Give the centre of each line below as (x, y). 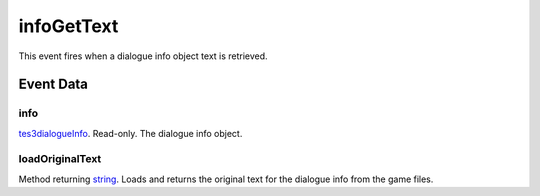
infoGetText (68, 26)
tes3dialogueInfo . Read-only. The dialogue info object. (130, 133)
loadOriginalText (60, 159)
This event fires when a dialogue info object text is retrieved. (143, 56)
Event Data (53, 84)
